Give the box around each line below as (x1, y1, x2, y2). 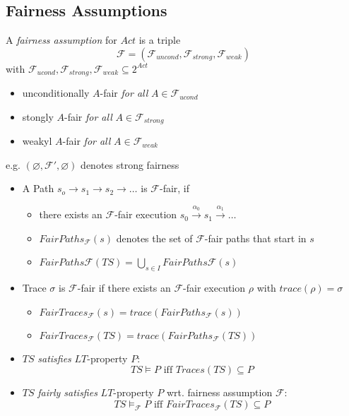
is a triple (138, 32, 181, 47)
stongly (22, 109, 54, 124)
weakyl (22, 133, 52, 148)
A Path (22, 181, 54, 196)
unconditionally (22, 85, 90, 100)
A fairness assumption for (6, 32, 117, 47)
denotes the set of (116, 230, 193, 245)
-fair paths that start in (204, 230, 307, 245)
